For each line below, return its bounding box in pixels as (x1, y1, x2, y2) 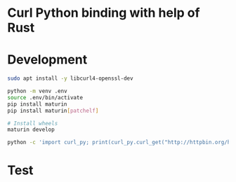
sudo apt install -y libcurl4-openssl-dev (7, 75, 133, 82)
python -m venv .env (7, 87, 68, 94)
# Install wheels (7, 120, 58, 127)
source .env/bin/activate (7, 94, 83, 101)
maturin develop (7, 126, 55, 134)
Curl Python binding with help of (7, 5, 200, 21)
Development (7, 52, 88, 68)
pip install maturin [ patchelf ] (7, 107, 99, 114)
